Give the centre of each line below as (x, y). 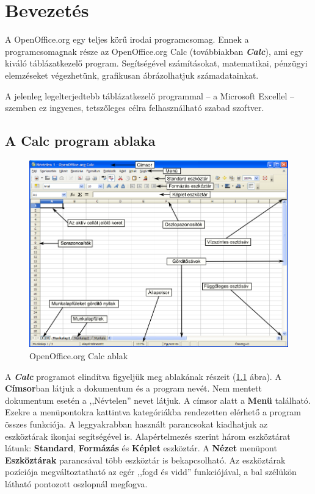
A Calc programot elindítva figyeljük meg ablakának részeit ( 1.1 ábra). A (143, 376)
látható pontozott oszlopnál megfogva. (76, 483)
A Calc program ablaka (80, 141)
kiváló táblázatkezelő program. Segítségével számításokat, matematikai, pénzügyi (156, 63)
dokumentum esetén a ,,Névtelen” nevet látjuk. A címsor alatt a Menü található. (158, 400)
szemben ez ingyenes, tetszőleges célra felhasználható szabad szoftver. (135, 108)
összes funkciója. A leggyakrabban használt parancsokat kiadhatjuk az (136, 424)
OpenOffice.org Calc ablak (79, 356)
